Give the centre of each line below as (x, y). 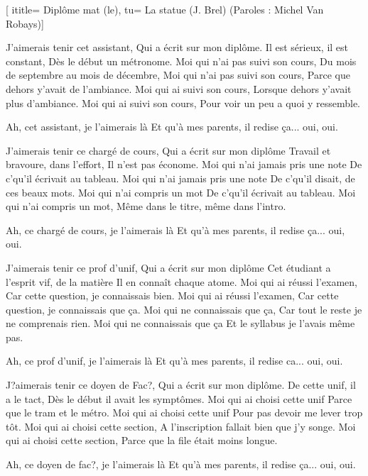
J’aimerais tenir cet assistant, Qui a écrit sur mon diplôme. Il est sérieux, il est (177, 47)
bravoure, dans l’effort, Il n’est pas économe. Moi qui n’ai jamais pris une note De (184, 164)
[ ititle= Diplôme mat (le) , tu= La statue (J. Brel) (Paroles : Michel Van (165, 9)
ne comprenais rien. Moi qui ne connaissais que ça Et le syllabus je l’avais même (180, 323)
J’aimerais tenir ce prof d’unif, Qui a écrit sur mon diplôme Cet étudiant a (168, 267)
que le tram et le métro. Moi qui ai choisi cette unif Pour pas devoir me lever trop (184, 413)
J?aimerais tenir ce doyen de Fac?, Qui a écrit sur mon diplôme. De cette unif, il (181, 385)
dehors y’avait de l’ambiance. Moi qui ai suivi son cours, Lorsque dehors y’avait (179, 88)
